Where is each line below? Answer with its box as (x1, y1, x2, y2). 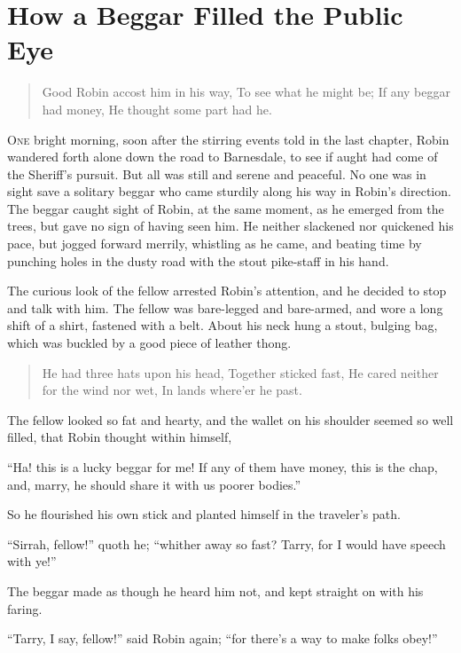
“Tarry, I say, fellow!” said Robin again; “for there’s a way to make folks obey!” (7, 629, 438, 648)
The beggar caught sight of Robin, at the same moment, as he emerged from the (7, 199, 444, 217)
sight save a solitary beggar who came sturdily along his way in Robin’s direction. (7, 182, 451, 201)
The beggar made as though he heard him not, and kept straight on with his (7, 581, 424, 600)
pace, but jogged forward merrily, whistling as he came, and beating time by (7, 234, 422, 253)
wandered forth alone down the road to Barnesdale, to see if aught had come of (7, 147, 438, 166)
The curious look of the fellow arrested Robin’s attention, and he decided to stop (7, 281, 447, 300)
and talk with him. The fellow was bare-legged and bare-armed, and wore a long (7, 298, 443, 317)
